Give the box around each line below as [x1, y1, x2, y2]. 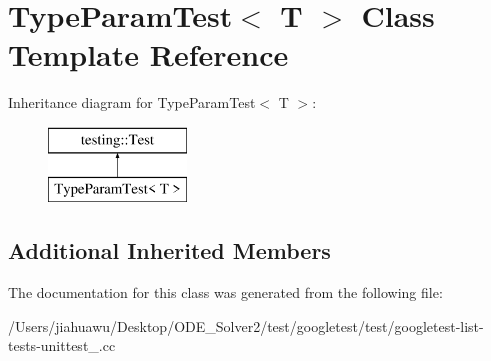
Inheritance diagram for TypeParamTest [8, 92, 256, 113]
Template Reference [8, 34, 289, 75]
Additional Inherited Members [8, 235, 331, 266]
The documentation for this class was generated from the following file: [8, 282, 443, 303]
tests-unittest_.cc [8, 335, 116, 356]
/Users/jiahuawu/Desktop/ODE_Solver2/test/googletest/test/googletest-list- [8, 315, 484, 336]
